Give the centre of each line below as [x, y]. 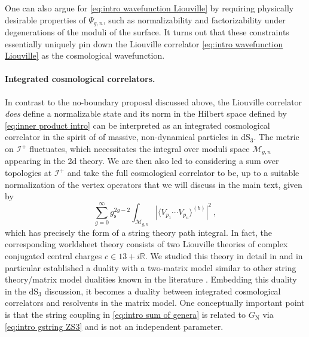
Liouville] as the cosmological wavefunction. [85, 55]
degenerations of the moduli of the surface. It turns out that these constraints [147, 32]
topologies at [28, 173]
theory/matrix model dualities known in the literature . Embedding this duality [151, 279]
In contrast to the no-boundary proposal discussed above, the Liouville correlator [154, 101]
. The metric [276, 137]
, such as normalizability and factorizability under [194, 19]
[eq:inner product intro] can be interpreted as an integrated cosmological [137, 125]
